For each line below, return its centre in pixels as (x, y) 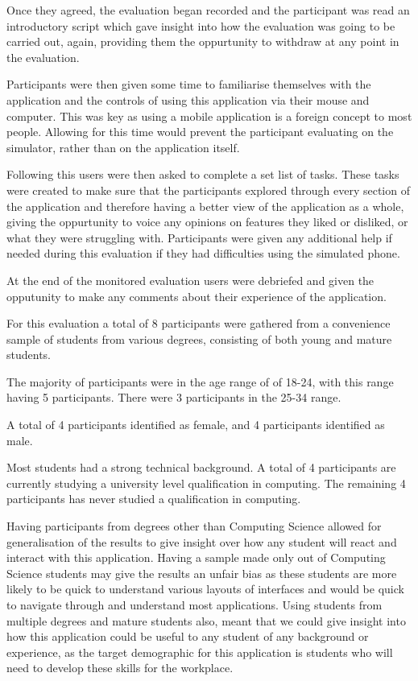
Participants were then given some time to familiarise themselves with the (189, 84)
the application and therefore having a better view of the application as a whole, (205, 206)
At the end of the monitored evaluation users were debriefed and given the (190, 280)
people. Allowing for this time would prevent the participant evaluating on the (200, 132)
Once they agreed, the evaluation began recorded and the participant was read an (208, 10)
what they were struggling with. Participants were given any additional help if (199, 237)
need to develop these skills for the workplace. (120, 668)
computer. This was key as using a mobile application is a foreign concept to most (209, 116)
